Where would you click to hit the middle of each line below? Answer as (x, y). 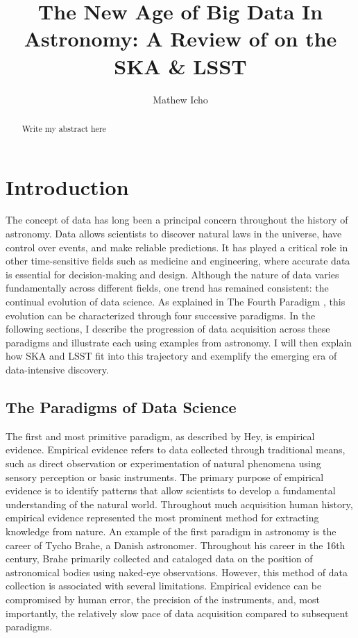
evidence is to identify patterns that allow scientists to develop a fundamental (171, 490)
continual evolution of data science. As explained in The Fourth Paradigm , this (176, 302)
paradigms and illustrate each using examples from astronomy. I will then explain (179, 342)
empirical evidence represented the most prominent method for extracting (162, 518)
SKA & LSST (180, 66)
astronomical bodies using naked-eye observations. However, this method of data (177, 572)
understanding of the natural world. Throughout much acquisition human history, (179, 504)
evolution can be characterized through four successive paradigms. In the (161, 315)
